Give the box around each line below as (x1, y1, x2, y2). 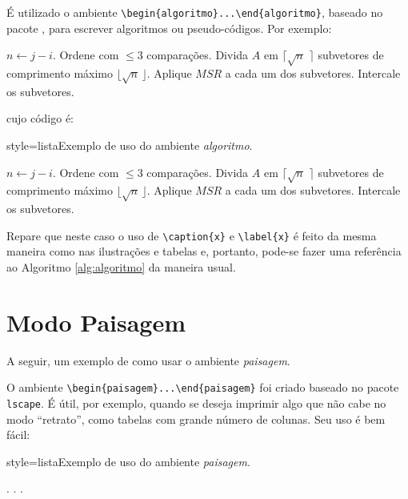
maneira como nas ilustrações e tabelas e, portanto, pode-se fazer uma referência (6, 243, 402, 260)
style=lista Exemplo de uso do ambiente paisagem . (6, 453, 250, 469)
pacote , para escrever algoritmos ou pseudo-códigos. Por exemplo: (6, 19, 332, 36)
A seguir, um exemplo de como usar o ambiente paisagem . (6, 352, 290, 368)
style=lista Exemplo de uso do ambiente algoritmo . (6, 136, 253, 153)
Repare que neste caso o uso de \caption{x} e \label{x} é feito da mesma (6, 227, 377, 243)
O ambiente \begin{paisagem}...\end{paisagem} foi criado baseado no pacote (6, 379, 399, 396)
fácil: (6, 426, 30, 443)
